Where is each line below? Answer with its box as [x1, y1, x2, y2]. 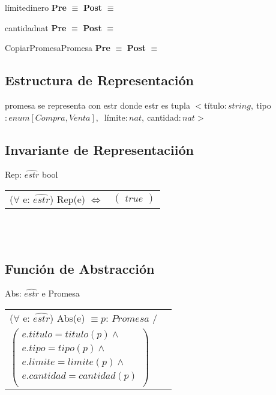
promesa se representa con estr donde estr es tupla [5, 98, 190, 111]
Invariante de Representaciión [5, 140, 194, 158]
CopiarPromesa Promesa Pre [5, 41, 110, 54]
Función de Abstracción [5, 259, 155, 277]
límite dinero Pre [5, 1, 67, 13]
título [204, 98, 224, 111]
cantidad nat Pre [5, 21, 67, 34]
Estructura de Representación [5, 71, 194, 89]
